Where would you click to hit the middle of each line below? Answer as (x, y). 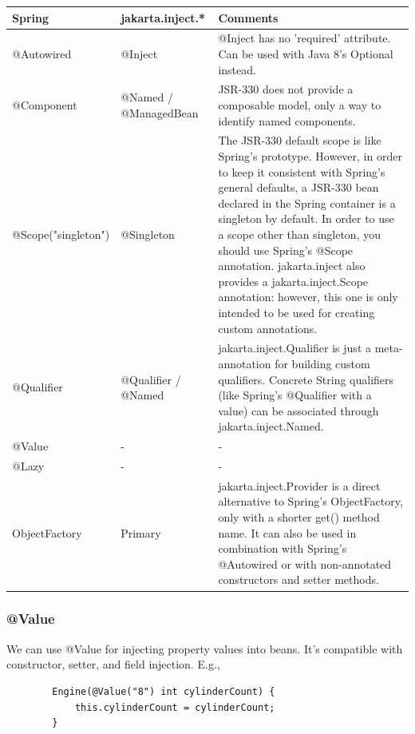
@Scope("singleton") (61, 234)
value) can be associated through (298, 410)
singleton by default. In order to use (306, 218)
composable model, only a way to (300, 104)
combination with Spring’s (283, 548)
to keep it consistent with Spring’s (302, 171)
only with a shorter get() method (299, 517)
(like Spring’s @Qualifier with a (295, 395)
